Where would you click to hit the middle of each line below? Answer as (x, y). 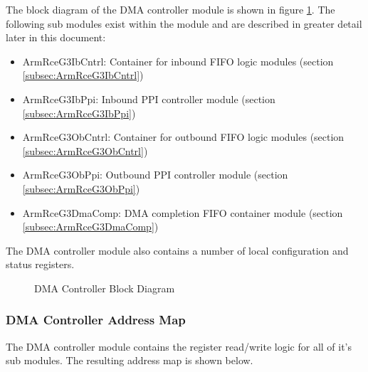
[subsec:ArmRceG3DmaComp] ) (90, 227)
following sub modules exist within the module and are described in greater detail (184, 23)
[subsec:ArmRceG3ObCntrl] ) (85, 150)
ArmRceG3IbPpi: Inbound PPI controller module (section (149, 99)
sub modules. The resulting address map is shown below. (130, 360)
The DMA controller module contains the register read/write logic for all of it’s (179, 346)
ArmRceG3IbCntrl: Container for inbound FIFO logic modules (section (178, 61)
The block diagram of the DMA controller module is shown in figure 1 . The (170, 9)
